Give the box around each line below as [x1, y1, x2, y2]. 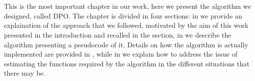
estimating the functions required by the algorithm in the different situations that [4, 58, 250, 68]
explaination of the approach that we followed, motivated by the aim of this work [4, 20, 249, 30]
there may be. [4, 68, 46, 78]
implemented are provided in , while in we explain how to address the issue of [4, 49, 238, 59]
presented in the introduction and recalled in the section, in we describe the [4, 29, 231, 40]
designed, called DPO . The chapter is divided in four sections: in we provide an [4, 10, 242, 20]
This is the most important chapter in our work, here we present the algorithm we [4, 1, 251, 11]
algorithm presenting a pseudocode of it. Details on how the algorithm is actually [4, 39, 249, 49]
